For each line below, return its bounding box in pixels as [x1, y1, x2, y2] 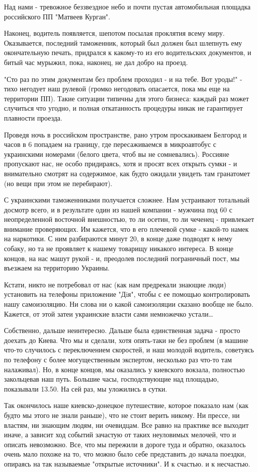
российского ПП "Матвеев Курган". [4, 11, 110, 21]
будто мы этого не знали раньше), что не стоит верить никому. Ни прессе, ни [4, 409, 240, 420]
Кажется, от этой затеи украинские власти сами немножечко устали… [4, 308, 213, 319]
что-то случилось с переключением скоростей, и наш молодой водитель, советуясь [4, 344, 254, 355]
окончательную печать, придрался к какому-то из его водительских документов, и [4, 47, 252, 58]
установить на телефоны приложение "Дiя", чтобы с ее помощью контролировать [4, 289, 250, 299]
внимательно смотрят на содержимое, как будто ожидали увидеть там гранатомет [4, 168, 250, 178]
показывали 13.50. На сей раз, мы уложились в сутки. [4, 383, 168, 394]
